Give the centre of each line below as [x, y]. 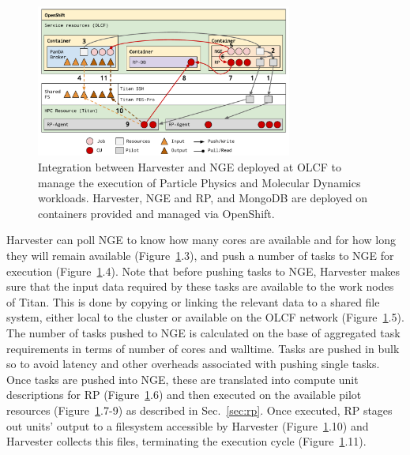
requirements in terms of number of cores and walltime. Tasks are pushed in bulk [203, 348]
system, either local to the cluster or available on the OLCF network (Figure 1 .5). [205, 317]
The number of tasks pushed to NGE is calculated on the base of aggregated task [203, 332]
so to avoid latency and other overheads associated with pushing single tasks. [193, 364]
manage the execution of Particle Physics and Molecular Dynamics [199, 182]
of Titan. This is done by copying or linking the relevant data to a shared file [193, 301]
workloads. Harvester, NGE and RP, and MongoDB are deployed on [203, 198]
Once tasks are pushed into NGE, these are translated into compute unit [182, 379]
